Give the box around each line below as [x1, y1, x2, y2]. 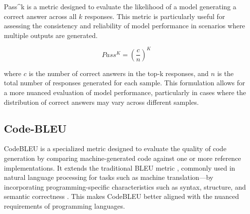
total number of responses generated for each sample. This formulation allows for [4, 78, 245, 88]
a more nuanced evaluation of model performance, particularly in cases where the [4, 87, 246, 97]
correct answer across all [4, 11, 77, 21]
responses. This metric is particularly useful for [84, 11, 225, 21]
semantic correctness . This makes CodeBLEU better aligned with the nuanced [4, 191, 239, 201]
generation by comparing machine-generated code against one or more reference [4, 153, 241, 163]
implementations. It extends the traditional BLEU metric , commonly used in [4, 162, 235, 173]
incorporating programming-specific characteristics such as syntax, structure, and [4, 181, 246, 192]
